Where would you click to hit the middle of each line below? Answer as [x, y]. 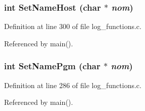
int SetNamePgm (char [52, 66]
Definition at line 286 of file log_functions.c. [73, 85]
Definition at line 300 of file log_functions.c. [73, 26]
